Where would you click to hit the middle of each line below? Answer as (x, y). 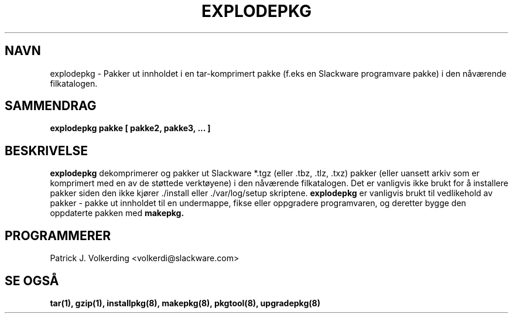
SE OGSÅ (32, 281)
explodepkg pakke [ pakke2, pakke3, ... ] (130, 128)
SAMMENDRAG (51, 106)
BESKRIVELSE (47, 151)
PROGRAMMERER (58, 235)
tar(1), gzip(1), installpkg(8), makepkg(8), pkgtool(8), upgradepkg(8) (185, 303)
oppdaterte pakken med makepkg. (117, 213)
